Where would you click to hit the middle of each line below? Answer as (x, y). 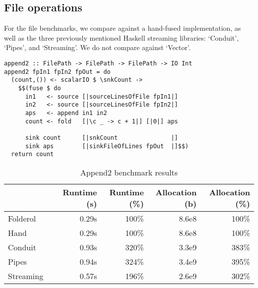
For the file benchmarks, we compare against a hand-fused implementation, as (123, 28)
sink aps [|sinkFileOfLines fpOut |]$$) (107, 146)
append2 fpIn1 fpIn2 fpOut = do (57, 72)
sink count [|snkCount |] (101, 138)
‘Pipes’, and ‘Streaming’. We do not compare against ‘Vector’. (97, 47)
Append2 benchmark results (129, 172)
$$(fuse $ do (39, 88)
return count (32, 154)
